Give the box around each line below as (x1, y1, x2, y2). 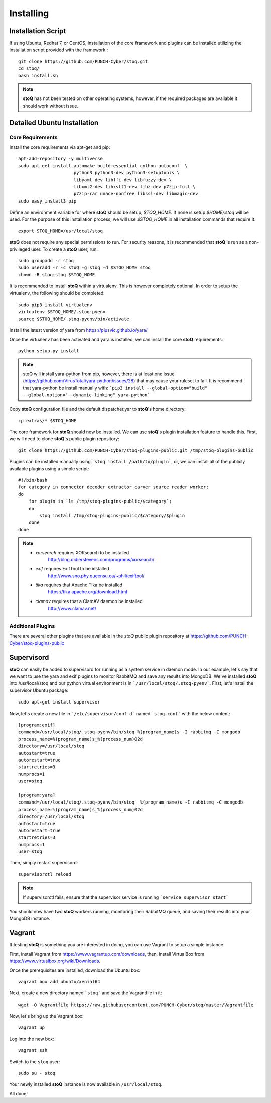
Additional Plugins (9, 623, 55, 630)
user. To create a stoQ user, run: (31, 246, 98, 252)
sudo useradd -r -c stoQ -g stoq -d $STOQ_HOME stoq (18, 265, 151, 271)
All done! (9, 1090, 28, 1096)
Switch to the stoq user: (9, 1058, 60, 1065)
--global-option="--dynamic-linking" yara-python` (23, 392, 150, 398)
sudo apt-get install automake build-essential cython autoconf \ (18, 163, 188, 168)
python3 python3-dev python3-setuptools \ (73, 170, 180, 176)
